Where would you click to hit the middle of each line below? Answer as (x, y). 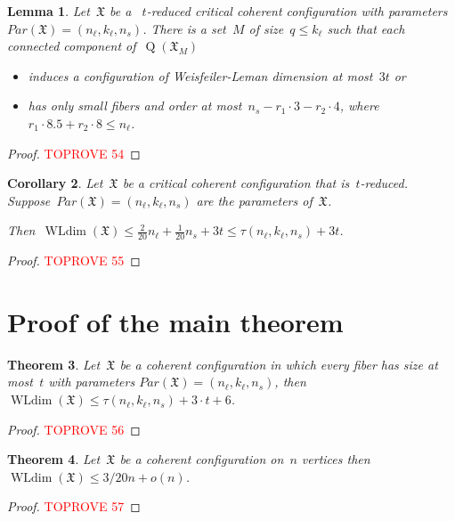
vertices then (336, 459)
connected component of (72, 46)
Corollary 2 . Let (55, 183)
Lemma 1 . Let (49, 11)
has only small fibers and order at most (135, 106)
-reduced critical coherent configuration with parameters (297, 11)
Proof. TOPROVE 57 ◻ (74, 506)
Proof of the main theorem (175, 321)
